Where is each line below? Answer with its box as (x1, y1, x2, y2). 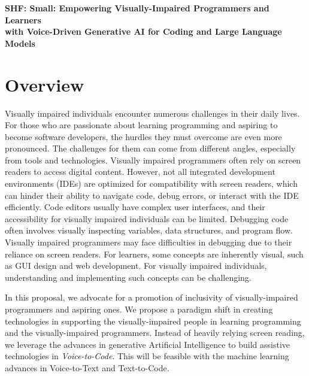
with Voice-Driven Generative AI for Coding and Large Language (5, 25, 282, 38)
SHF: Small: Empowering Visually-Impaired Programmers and (5, 2, 269, 14)
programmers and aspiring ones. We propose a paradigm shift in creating (5, 303, 273, 315)
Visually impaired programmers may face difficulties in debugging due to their (5, 236, 292, 248)
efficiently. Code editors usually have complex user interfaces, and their (5, 201, 265, 213)
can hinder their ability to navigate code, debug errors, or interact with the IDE (5, 189, 299, 201)
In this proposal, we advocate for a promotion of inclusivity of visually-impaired (5, 291, 298, 304)
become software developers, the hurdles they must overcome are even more (5, 130, 282, 142)
